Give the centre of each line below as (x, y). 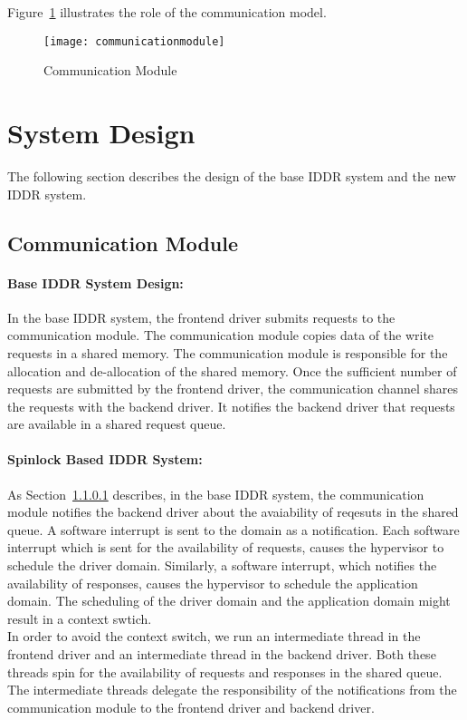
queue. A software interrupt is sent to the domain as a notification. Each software (233, 529)
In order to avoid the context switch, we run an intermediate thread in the (214, 636)
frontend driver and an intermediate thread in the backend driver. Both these (222, 654)
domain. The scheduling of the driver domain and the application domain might (229, 601)
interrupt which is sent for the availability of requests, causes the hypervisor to (226, 547)
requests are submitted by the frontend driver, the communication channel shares (233, 389)
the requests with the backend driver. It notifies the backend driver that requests (231, 406)
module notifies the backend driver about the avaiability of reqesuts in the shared (233, 512)
